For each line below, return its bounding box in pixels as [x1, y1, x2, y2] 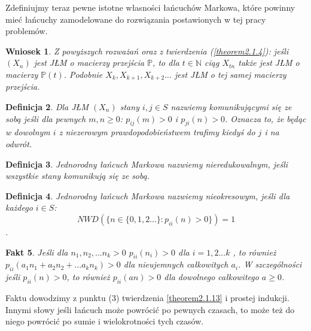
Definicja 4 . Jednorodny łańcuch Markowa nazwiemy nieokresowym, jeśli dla [5, 189, 290, 202]
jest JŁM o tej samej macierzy [174, 68, 286, 80]
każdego [5, 201, 33, 214]
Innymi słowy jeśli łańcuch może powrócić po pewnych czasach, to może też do [5, 303, 295, 315]
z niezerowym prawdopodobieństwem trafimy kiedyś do [59, 126, 255, 138]
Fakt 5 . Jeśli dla [5, 245, 68, 258]
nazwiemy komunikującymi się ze [170, 101, 292, 113]
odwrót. [5, 138, 32, 150]
